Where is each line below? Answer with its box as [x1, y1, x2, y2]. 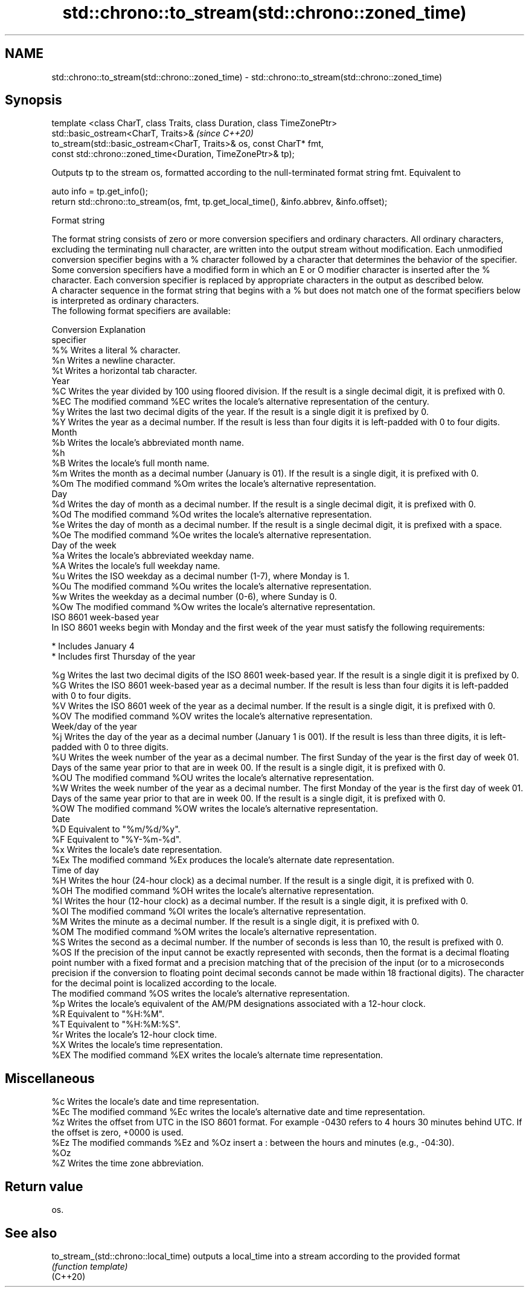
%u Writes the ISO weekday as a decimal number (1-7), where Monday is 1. [51, 571, 350, 582]
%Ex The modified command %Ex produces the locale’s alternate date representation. [51, 855, 395, 866]
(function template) [51, 1261, 128, 1271]
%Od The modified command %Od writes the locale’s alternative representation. [51, 509, 372, 520]
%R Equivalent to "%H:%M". [51, 1009, 165, 1020]
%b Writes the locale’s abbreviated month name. [51, 437, 245, 448]
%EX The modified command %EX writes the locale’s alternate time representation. [51, 1050, 383, 1061]
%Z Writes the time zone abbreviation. [51, 1158, 204, 1169]
